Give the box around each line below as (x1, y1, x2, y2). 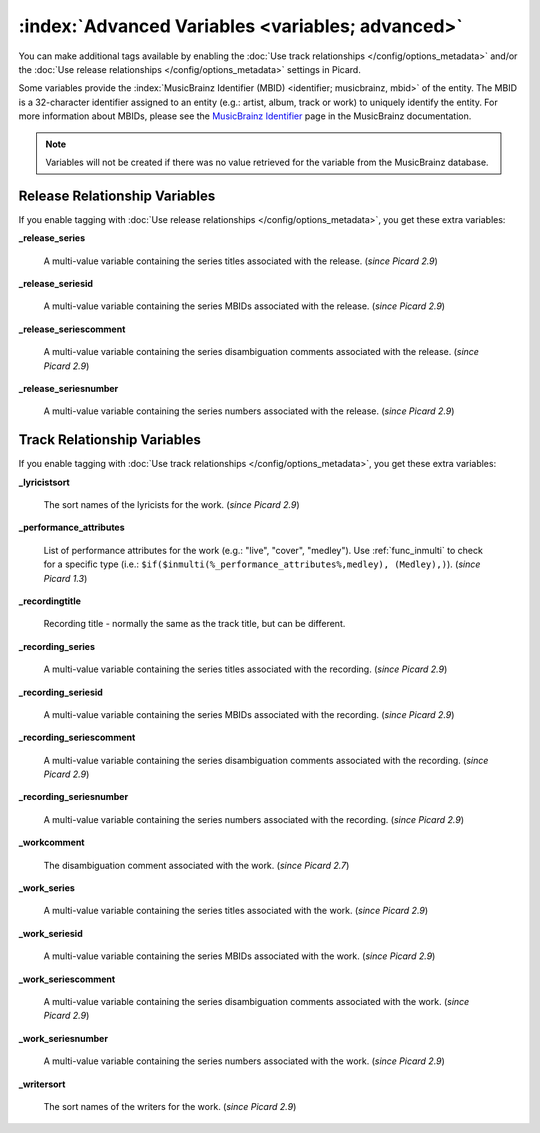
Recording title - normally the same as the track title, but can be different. (43, 618, 346, 630)
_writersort (18, 1078, 66, 1090)
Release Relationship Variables (18, 187, 216, 204)
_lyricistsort (18, 476, 70, 488)
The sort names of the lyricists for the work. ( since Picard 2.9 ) (43, 499, 300, 510)
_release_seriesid (18, 277, 94, 289)
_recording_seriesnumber (18, 791, 129, 803)
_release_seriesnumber (18, 382, 119, 394)
